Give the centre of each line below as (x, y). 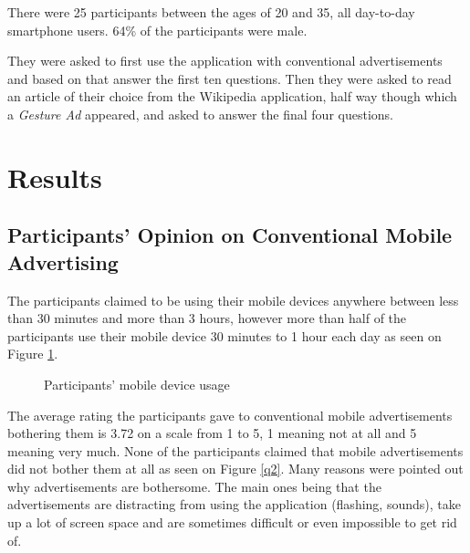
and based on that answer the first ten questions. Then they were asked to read (230, 78)
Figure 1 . (33, 354)
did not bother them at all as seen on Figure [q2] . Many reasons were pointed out (235, 469)
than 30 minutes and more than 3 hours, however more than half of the (207, 318)
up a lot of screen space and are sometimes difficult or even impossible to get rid (232, 522)
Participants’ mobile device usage (137, 384)
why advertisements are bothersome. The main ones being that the (194, 486)
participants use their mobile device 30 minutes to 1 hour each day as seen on (225, 335)
